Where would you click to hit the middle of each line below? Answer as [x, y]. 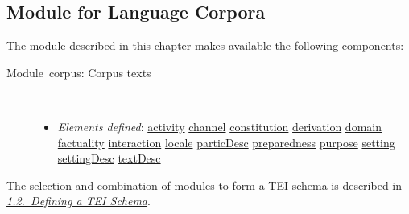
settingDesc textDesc [109, 158]
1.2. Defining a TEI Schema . [78, 201]
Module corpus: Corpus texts [79, 72]
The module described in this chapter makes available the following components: [205, 45]
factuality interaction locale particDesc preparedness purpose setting [226, 142]
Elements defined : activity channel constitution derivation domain [219, 126]
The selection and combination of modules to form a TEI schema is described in [204, 185]
